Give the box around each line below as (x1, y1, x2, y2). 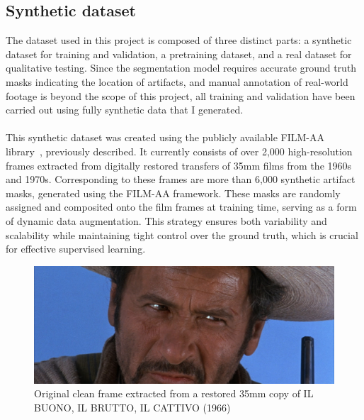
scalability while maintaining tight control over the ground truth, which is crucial (6, 227, 358, 242)
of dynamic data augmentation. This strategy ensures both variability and (6, 213, 327, 228)
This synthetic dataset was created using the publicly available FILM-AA (6, 130, 324, 145)
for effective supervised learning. (6, 241, 146, 256)
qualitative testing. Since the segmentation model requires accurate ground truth (6, 60, 357, 75)
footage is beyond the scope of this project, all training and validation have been (6, 88, 356, 103)
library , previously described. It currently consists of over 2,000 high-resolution (6, 143, 353, 158)
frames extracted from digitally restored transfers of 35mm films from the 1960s (6, 157, 352, 172)
